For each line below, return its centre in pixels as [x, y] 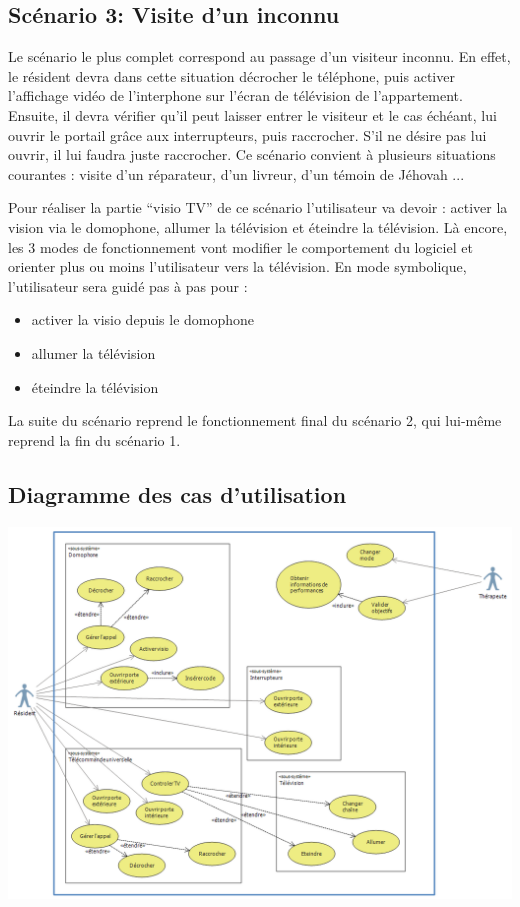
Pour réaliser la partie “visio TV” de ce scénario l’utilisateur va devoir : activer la [258, 207]
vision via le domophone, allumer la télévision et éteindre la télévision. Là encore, [258, 226]
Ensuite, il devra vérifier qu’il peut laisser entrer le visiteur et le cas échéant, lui [252, 114]
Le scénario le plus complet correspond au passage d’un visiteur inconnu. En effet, [259, 56]
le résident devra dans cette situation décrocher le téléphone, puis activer [231, 75]
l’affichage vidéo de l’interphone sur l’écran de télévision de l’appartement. [235, 95]
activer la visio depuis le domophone [143, 319]
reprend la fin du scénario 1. [94, 439]
